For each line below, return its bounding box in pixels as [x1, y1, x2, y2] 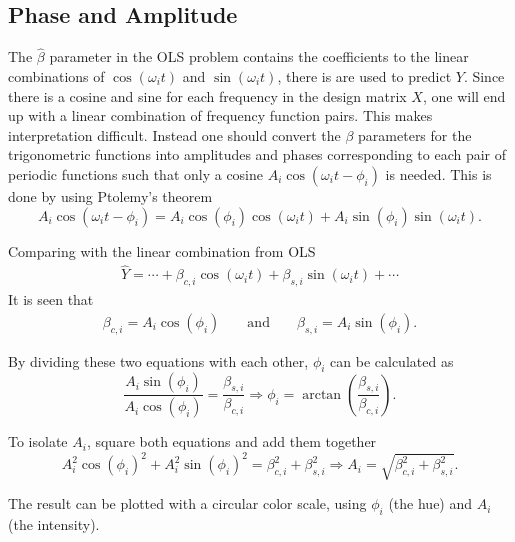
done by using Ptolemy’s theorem [8, 185, 213, 206]
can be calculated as [330, 350, 454, 371]
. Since [463, 66, 505, 87]
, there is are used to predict [277, 66, 452, 87]
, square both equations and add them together [86, 431, 377, 452]
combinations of [8, 66, 105, 87]
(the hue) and [388, 493, 473, 514]
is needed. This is [385, 163, 492, 184]
